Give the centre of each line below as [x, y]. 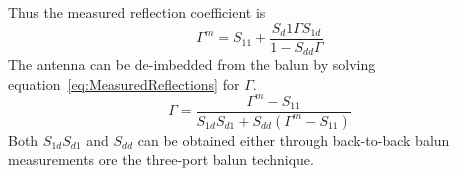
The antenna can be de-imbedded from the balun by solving [192, 64]
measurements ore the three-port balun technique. [161, 159]
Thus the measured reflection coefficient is [137, 12]
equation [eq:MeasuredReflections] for [124, 83]
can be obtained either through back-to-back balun [293, 139]
